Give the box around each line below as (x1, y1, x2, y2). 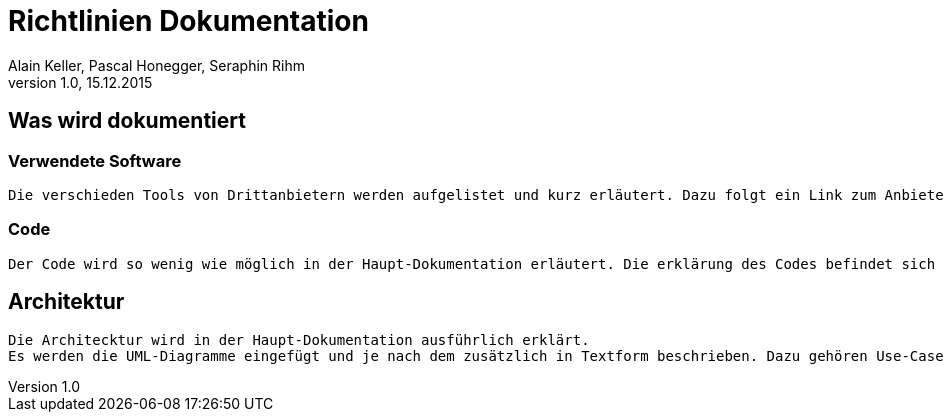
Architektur (8, 289, 125, 315)
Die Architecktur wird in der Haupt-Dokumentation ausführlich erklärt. (8, 331, 590, 348)
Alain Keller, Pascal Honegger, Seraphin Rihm (8, 56, 305, 74)
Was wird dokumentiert (8, 108, 246, 134)
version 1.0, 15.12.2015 (8, 73, 153, 91)
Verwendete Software (8, 150, 182, 171)
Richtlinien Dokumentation (8, 4, 369, 38)
